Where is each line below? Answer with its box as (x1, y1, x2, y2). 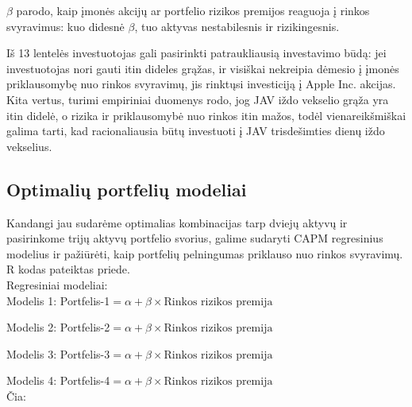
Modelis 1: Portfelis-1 (6, 292, 110, 308)
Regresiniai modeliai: (6, 276, 108, 293)
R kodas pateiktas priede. (6, 261, 130, 277)
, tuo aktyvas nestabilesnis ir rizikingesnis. (134, 17, 340, 34)
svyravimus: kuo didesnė (6, 17, 125, 34)
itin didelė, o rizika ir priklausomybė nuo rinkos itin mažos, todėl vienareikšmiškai (6, 107, 406, 123)
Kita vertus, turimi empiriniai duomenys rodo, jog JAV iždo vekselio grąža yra (6, 91, 389, 107)
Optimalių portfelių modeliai (6, 176, 247, 201)
